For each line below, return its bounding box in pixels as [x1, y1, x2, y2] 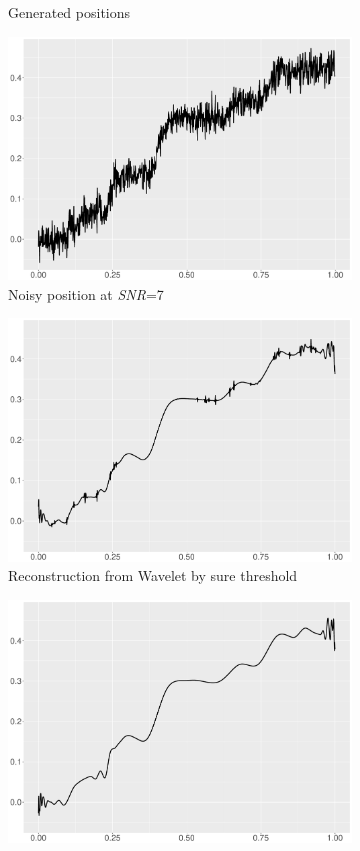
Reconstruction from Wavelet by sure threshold [8, 565, 298, 586]
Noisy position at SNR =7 [8, 283, 164, 304]
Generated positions [8, 2, 131, 22]
